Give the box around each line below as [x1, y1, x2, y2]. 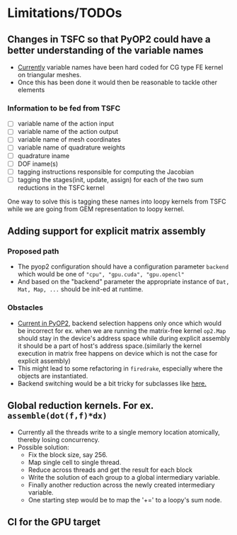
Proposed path [7, 247, 59, 257]
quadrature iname [17, 151, 70, 160]
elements [17, 86, 45, 94]
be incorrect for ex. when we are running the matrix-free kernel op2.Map [17, 326, 226, 334]
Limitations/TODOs [7, 5, 122, 21]
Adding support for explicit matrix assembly [7, 225, 207, 237]
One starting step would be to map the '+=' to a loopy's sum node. [28, 495, 222, 504]
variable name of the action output [17, 128, 119, 136]
